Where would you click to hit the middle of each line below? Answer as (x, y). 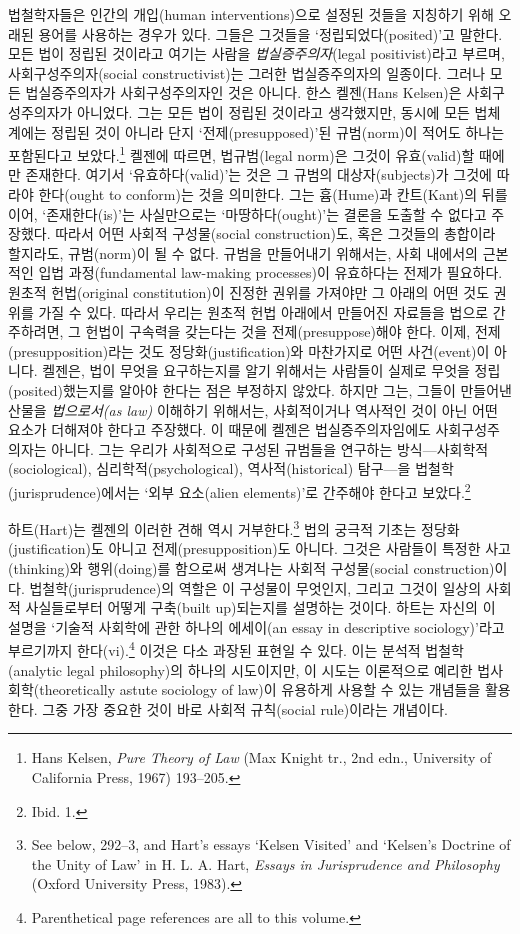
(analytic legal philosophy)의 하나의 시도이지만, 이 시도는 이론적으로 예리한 (240, 669)
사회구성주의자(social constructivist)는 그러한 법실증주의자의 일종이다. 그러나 (247, 72)
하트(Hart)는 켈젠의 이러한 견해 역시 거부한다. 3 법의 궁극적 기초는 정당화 (234, 527)
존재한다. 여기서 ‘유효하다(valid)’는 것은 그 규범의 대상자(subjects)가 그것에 (258, 174)
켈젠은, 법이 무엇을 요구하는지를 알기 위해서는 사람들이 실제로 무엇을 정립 (271, 370)
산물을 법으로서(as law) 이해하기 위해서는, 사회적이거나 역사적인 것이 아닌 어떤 (253, 409)
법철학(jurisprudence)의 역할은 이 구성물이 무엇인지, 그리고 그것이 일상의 (255, 587)
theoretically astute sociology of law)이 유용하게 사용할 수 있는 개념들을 (260, 689)
